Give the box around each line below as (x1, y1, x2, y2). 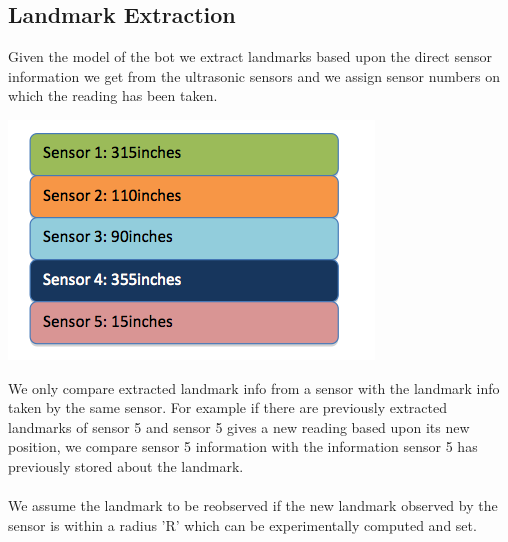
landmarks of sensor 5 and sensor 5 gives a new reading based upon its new (8, 416, 470, 437)
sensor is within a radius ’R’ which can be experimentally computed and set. (8, 514, 477, 535)
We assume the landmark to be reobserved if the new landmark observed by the (8, 495, 498, 516)
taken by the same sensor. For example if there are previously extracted (8, 397, 447, 418)
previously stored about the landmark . (8, 455, 244, 476)
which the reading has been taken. (8, 85, 218, 106)
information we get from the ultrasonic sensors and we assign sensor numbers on (8, 65, 501, 86)
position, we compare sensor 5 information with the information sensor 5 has (8, 436, 478, 457)
